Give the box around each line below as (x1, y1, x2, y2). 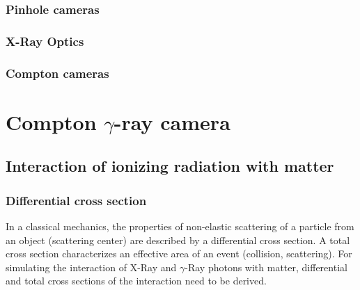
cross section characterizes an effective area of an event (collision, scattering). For (6, 246, 352, 261)
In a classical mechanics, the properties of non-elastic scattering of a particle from (6, 218, 354, 233)
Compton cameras (6, 64, 109, 81)
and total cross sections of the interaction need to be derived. (6, 273, 267, 288)
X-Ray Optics (6, 32, 84, 49)
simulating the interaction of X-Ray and (6, 259, 177, 274)
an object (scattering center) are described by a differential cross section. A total (6, 232, 350, 247)
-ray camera (114, 107, 230, 136)
